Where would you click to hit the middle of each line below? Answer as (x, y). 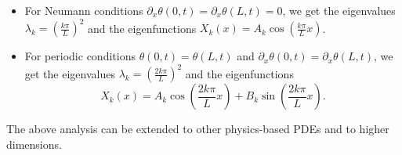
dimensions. (34, 144)
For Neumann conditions (84, 10)
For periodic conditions (80, 56)
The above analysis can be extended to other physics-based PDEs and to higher (198, 129)
